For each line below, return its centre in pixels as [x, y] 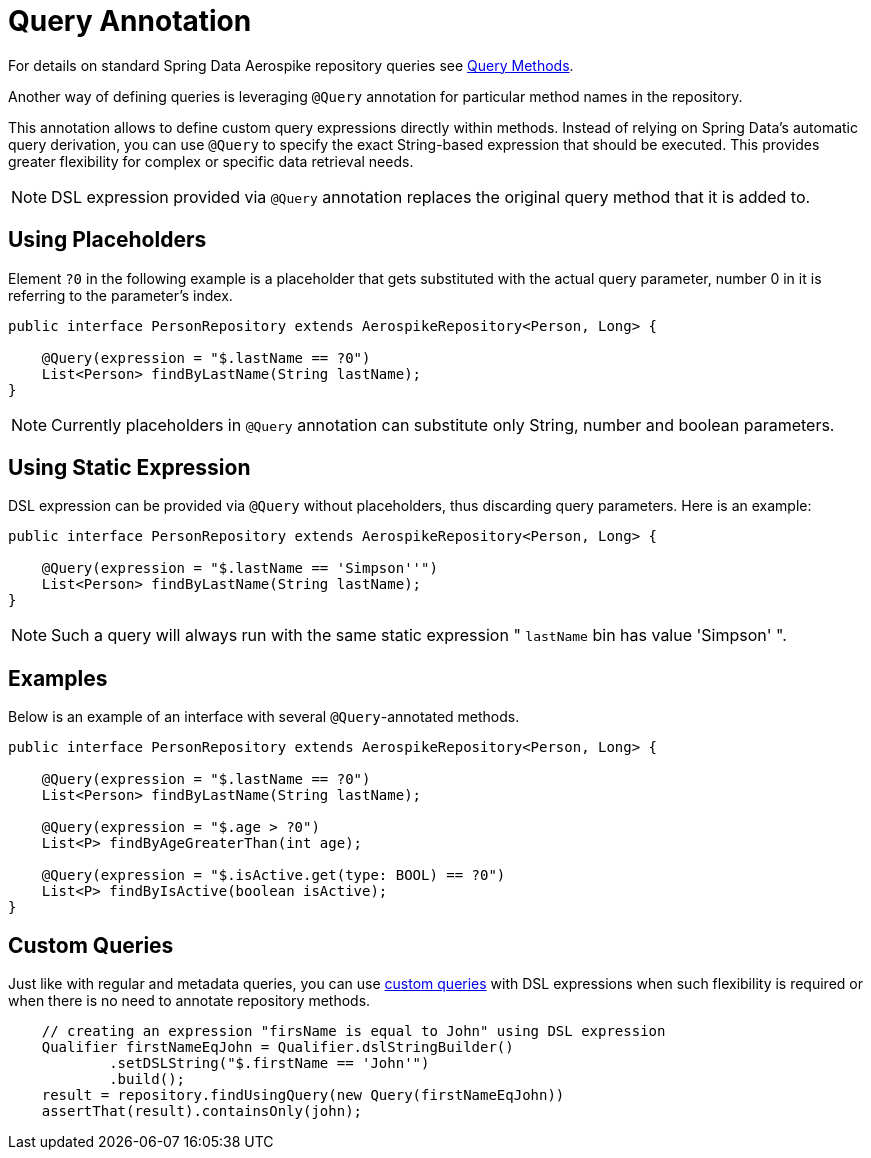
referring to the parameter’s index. [120, 295]
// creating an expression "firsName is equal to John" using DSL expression [353, 1031]
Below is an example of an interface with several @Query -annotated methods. [264, 717]
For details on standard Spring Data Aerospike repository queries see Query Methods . [291, 65]
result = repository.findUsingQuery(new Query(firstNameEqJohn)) [303, 1095]
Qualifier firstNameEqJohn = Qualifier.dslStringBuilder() [277, 1047]
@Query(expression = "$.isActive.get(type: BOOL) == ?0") [273, 875]
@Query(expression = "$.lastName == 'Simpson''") [239, 568]
